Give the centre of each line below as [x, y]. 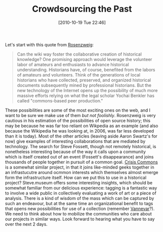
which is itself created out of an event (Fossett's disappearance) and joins [79, 156]
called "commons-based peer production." [60, 100]
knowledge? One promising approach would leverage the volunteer [84, 59]
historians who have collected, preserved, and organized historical [84, 80]
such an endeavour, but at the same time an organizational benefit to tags [79, 203]
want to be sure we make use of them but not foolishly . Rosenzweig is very [81, 115]
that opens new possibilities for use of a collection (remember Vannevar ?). [80, 209]
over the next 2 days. [26, 224]
